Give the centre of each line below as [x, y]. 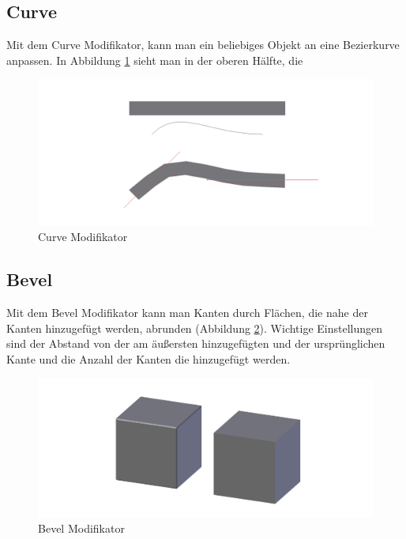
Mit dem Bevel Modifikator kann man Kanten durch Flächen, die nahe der [187, 313]
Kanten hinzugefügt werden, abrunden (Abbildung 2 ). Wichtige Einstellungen [195, 328]
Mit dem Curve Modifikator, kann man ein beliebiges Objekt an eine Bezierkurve [203, 45]
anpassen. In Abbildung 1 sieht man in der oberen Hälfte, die [155, 60]
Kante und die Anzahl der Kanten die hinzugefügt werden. [148, 359]
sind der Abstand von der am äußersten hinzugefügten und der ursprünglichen [196, 343]
